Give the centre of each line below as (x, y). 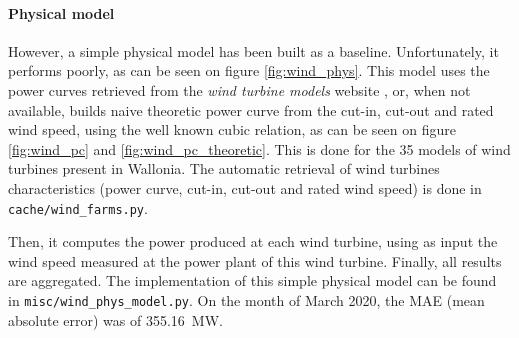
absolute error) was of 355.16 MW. (115, 319)
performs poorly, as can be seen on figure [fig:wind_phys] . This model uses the (249, 70)
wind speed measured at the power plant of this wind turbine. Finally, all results (255, 260)
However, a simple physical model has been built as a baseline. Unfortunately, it (253, 50)
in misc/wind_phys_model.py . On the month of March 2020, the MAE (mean (246, 299)
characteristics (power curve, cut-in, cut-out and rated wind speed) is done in (245, 187)
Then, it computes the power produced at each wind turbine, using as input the (253, 241)
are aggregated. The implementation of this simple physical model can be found (252, 280)
